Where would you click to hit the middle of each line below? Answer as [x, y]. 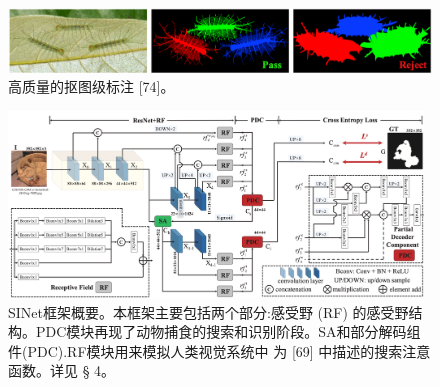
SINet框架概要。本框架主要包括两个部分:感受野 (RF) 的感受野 [208, 311]
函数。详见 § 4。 [62, 370]
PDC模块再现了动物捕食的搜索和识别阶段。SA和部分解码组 [228, 331]
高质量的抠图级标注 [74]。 [91, 86]
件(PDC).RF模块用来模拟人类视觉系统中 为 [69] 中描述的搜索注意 [219, 350]
